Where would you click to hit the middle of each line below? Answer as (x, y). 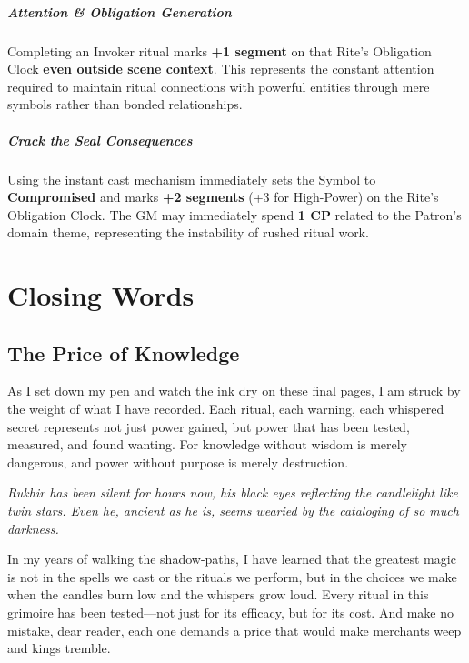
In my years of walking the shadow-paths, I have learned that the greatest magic (232, 559)
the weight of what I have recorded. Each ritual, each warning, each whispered (226, 409)
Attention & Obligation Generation (120, 11)
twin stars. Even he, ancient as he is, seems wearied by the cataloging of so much (233, 511)
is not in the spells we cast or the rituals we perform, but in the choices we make (232, 576)
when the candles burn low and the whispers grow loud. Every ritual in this (218, 594)
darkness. (33, 528)
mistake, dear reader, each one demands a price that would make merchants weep (234, 630)
